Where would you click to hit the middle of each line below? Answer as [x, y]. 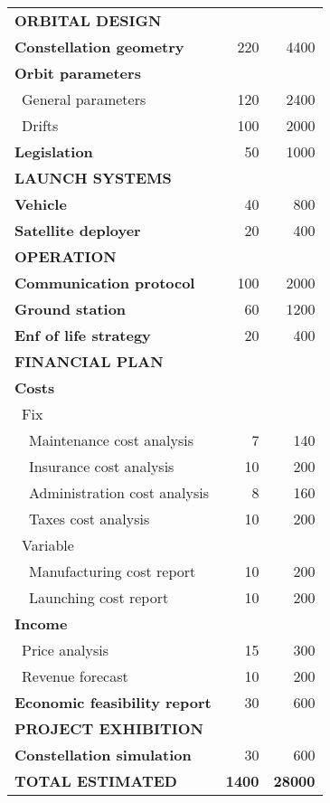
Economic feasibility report [113, 702]
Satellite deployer [78, 230]
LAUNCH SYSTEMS [93, 178]
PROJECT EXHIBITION [109, 728]
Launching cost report [99, 597]
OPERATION [66, 256]
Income [41, 624]
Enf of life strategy [83, 335]
